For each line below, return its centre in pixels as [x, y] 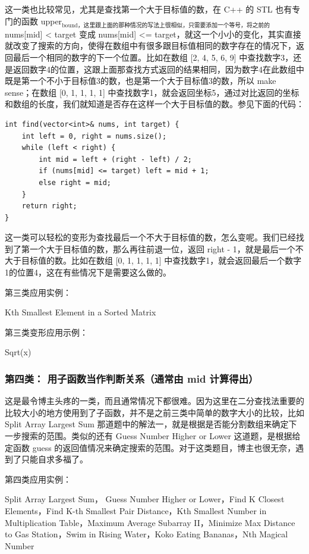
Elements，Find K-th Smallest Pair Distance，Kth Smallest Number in [136, 511]
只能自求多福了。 [54, 459]
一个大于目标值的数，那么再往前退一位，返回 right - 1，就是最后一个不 [166, 248]
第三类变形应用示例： [46, 332]
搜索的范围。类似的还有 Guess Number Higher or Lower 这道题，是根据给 [161, 436]
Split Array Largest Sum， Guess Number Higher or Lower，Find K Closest [145, 499]
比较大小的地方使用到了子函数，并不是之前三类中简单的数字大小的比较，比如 [154, 412]
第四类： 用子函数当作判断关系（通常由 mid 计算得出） [132, 378]
